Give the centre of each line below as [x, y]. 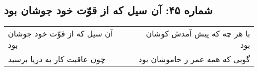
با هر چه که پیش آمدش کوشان [198, 34]
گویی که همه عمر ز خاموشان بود [194, 59]
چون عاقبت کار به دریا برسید [57, 59]
